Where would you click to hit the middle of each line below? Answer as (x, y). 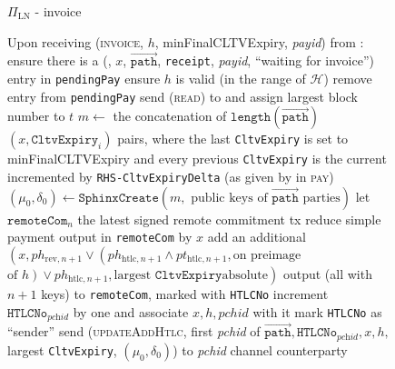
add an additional (257, 237)
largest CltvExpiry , (62, 349)
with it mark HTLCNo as (317, 311)
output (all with (327, 273)
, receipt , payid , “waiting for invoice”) (266, 60)
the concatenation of (170, 116)
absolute (245, 275)
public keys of (229, 198)
